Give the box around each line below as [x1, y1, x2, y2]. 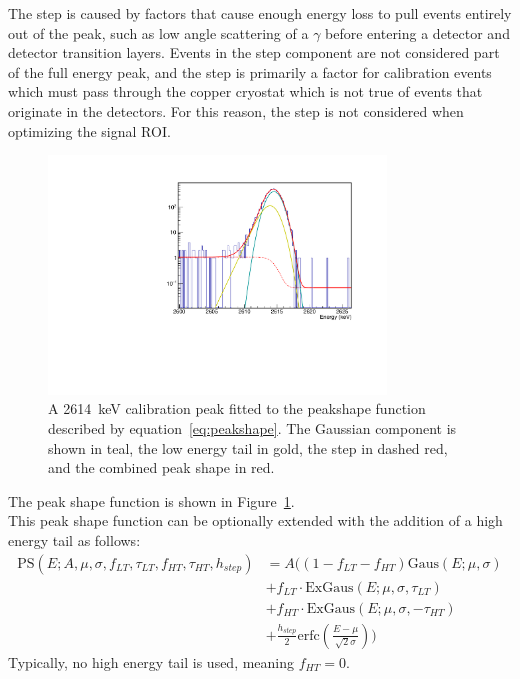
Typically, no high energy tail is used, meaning [8, 651, 295, 672]
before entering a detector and [325, 22, 510, 43]
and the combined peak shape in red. [48, 457, 275, 478]
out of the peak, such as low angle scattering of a [8, 22, 309, 43]
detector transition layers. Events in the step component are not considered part [8, 42, 500, 63]
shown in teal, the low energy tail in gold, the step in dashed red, [48, 437, 448, 458]
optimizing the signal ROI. [8, 120, 171, 141]
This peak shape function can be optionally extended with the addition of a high [8, 510, 503, 531]
